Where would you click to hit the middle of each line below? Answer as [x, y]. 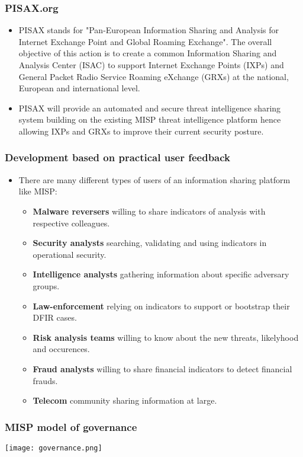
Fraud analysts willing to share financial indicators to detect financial [162, 368]
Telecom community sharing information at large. [125, 400]
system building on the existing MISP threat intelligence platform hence [150, 119]
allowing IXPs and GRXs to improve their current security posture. [141, 131]
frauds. [45, 380]
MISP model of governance [71, 426]
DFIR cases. [55, 317]
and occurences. [61, 349]
